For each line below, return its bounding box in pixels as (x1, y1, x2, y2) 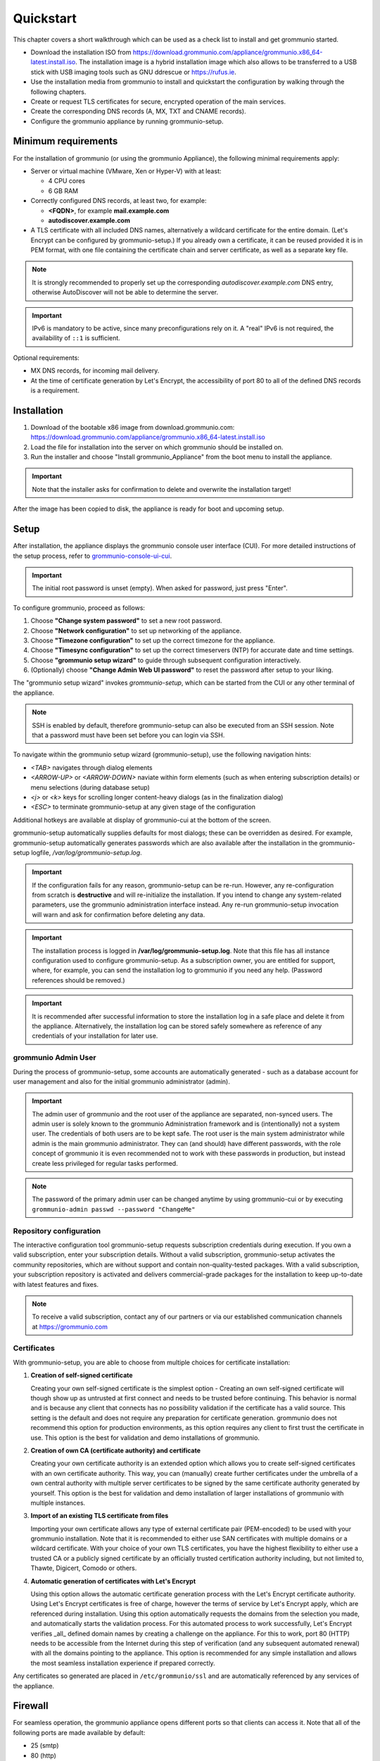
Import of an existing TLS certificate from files (30, 1512, 169, 1520)
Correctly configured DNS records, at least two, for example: (30, 197, 207, 205)
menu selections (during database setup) (30, 783, 151, 792)
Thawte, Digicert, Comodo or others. (30, 1564, 137, 1572)
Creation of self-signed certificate (30, 1371, 133, 1380)
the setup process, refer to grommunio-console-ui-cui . (13, 552, 172, 560)
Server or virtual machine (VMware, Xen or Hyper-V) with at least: (30, 166, 222, 175)
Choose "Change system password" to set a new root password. (30, 616, 222, 625)
